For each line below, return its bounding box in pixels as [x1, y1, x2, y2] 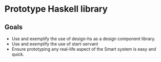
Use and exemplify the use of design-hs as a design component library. [11, 36, 156, 41]
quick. [11, 51, 24, 57]
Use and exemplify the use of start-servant [11, 41, 99, 47]
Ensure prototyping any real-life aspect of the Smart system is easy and [11, 46, 157, 52]
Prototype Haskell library [4, 3, 108, 15]
